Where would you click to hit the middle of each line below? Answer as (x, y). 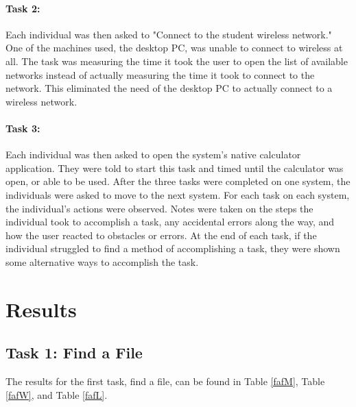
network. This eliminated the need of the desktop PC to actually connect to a (169, 88)
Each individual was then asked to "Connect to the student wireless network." (169, 34)
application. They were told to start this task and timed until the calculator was (175, 168)
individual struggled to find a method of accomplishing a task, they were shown (173, 248)
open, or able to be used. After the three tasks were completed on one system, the (178, 181)
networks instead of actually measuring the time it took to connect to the (160, 74)
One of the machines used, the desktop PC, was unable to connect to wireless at (174, 48)
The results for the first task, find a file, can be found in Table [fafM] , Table (165, 381)
